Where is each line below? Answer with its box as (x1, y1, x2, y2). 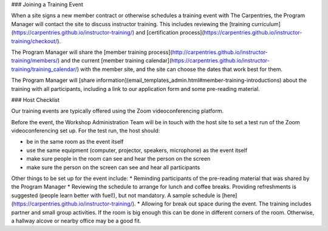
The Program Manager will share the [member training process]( (11, 49, 173, 56)
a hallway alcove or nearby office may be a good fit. (11, 217, 142, 224)
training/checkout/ (11, 37, 58, 45)
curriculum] (251, 20, 281, 27)
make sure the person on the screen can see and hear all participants (26, 164, 200, 171)
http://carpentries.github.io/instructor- (172, 49, 268, 56)
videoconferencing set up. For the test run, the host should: (11, 127, 160, 135)
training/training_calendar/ (11, 65, 77, 73)
